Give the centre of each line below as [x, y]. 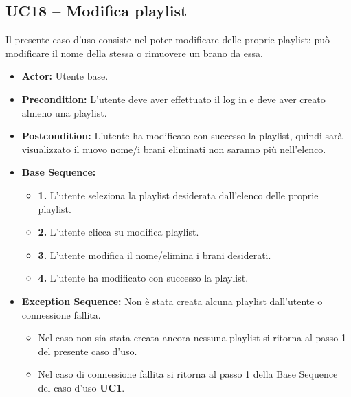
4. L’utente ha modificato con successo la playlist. [143, 278]
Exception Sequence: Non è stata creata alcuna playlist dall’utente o [172, 300]
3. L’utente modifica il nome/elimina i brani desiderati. [155, 254]
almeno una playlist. [64, 112]
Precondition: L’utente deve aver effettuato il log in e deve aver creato [173, 99]
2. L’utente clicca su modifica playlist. [118, 232]
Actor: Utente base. [65, 76]
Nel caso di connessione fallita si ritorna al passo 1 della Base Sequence [188, 374]
